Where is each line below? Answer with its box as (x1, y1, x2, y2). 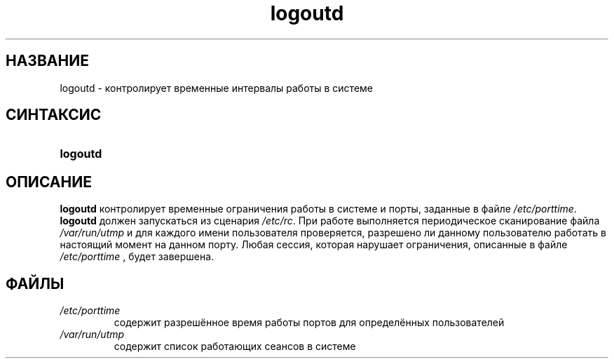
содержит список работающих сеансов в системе (114, 340, 356, 353)
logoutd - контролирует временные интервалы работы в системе (60, 81, 373, 94)
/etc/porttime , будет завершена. (60, 250, 214, 263)
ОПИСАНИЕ (6, 173, 92, 191)
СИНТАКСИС (6, 106, 102, 124)
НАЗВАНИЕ (6, 52, 89, 70)
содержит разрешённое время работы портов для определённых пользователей (114, 316, 505, 329)
